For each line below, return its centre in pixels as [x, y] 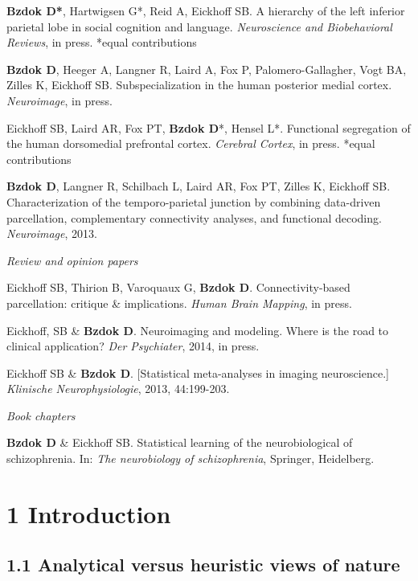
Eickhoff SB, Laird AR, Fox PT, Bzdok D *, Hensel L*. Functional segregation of [209, 127]
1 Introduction [89, 513]
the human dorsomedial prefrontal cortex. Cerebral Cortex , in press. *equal [191, 143]
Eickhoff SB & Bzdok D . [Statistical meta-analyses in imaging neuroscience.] [198, 372]
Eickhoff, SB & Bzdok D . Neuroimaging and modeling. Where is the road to [198, 330]
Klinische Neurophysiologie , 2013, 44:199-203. [118, 389]
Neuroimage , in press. [59, 100]
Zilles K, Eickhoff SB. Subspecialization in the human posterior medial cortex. [199, 85]
